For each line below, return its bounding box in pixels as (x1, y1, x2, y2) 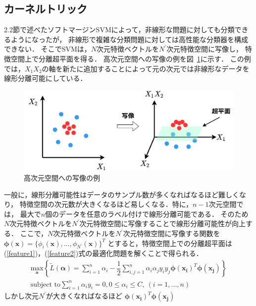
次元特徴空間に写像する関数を (123, 228, 220, 239)
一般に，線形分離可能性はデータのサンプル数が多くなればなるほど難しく (4, 189, 239, 199)
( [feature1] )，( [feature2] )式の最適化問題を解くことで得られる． (4, 248, 203, 258)
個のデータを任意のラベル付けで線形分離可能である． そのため (45, 208, 249, 219)
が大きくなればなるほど (46, 291, 123, 301)
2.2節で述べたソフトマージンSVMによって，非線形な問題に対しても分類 (4, 24, 235, 35)
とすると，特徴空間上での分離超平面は (107, 238, 232, 248)
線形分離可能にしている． (4, 73, 87, 83)
